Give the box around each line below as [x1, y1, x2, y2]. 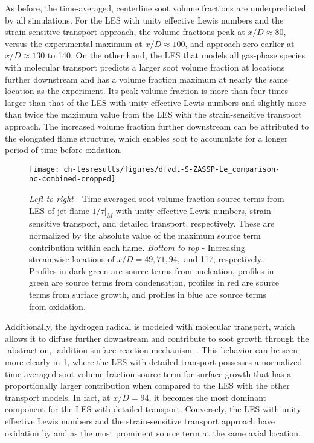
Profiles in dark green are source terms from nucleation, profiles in [29, 264, 274, 277]
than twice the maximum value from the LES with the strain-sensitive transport [5, 108, 302, 121]
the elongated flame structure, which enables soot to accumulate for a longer [5, 131, 288, 144]
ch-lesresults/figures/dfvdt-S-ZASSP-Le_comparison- [63, 165, 280, 174]
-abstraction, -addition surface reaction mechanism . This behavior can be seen [5, 344, 298, 356]
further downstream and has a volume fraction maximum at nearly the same [5, 72, 288, 85]
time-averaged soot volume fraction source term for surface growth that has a [5, 367, 292, 380]
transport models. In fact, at [5, 391, 111, 403]
